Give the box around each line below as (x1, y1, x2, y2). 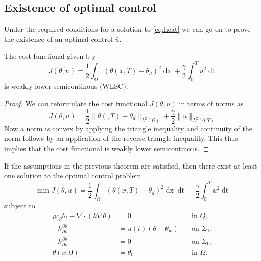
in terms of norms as (179, 98, 244, 108)
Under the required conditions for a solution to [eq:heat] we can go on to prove (4, 23, 251, 34)
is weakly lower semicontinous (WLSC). (4, 81, 128, 91)
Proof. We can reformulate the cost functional (4, 98, 148, 108)
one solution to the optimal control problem (4, 170, 141, 181)
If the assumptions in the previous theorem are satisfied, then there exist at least (4, 160, 257, 171)
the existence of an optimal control (4, 33, 113, 44)
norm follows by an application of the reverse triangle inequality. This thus (4, 133, 238, 144)
